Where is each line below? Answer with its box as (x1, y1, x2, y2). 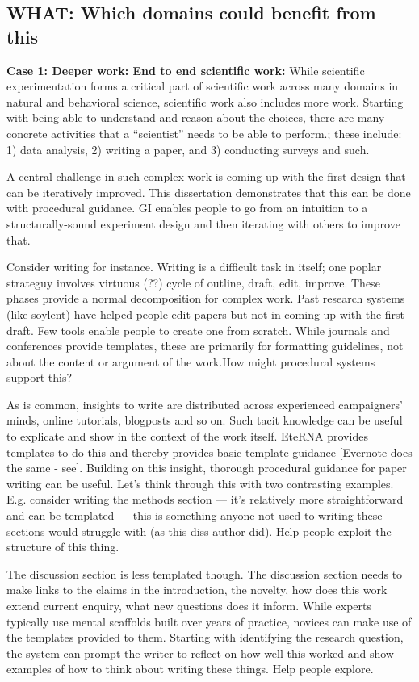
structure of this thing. (6, 538, 119, 555)
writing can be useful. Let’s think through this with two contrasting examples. (6, 475, 394, 492)
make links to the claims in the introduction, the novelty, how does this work (6, 581, 388, 598)
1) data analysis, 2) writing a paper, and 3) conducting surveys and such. (6, 140, 370, 157)
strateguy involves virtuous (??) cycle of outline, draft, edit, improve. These (6, 274, 380, 291)
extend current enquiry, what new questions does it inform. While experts (6, 597, 372, 613)
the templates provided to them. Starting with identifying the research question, (6, 629, 404, 646)
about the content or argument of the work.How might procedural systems (6, 353, 375, 370)
